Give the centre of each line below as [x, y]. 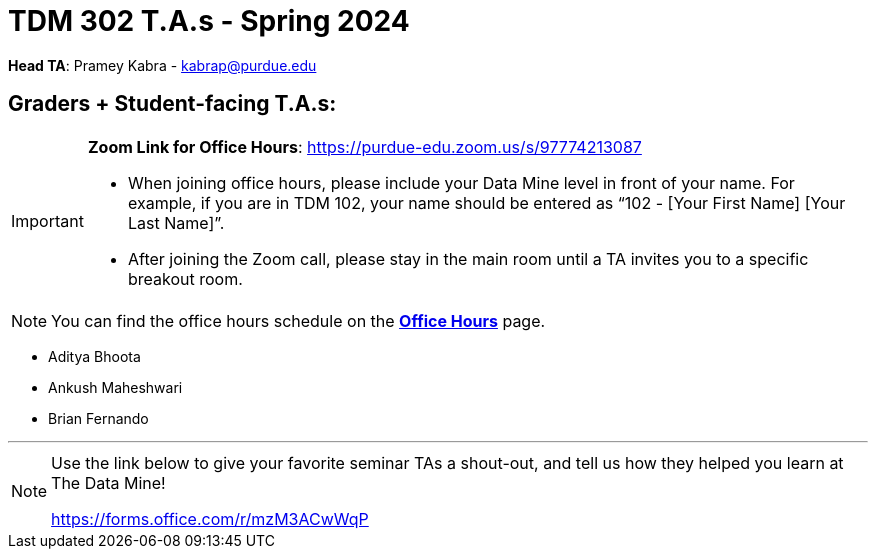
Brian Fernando [98, 418]
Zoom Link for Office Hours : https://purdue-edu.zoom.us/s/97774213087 [364, 146]
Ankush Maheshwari [115, 387]
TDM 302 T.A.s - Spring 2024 [209, 21]
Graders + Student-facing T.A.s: [172, 104]
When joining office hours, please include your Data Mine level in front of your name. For [461, 182]
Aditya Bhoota [94, 356]
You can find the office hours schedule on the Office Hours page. [298, 320]
